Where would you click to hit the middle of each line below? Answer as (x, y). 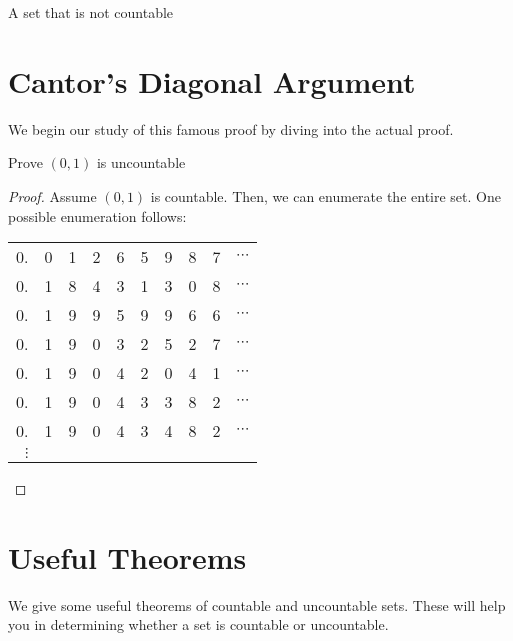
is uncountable (141, 162)
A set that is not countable (91, 12)
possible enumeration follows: (97, 215)
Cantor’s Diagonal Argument (212, 80)
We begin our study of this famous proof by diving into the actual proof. (231, 128)
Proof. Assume (52, 195)
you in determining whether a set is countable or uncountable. (198, 624)
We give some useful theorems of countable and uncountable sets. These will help (257, 604)
